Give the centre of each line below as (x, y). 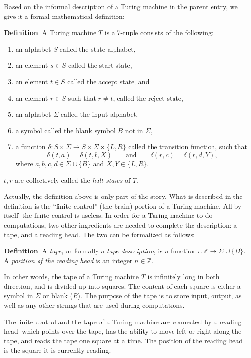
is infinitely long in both (183, 277)
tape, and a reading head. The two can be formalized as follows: (99, 234)
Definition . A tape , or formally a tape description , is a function (100, 251)
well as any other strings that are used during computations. (94, 305)
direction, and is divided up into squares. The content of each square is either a (122, 286)
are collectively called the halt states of (73, 180)
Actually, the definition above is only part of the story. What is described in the (123, 196)
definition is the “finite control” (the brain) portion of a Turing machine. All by (123, 206)
